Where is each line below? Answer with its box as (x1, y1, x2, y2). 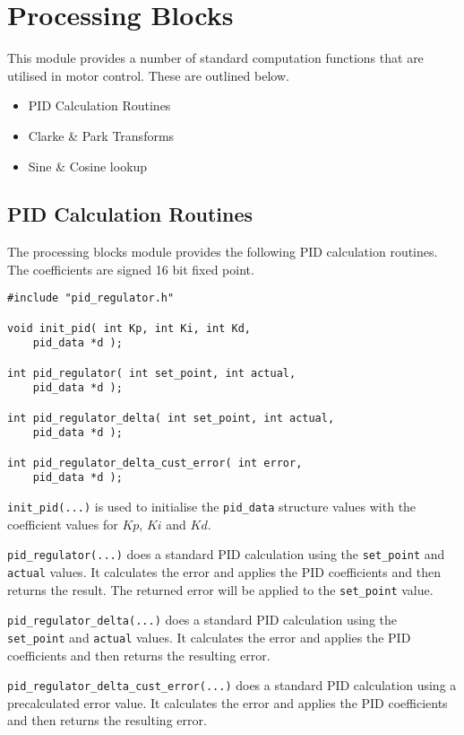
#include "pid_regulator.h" (7, 292, 175, 305)
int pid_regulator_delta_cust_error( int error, (7, 456, 303, 469)
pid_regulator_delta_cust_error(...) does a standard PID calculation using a (7, 676, 457, 695)
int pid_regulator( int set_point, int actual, (7, 366, 296, 380)
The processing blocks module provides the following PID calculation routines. (7, 242, 438, 261)
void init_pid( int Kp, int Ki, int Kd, (7, 321, 252, 335)
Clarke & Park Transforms (28, 126, 175, 144)
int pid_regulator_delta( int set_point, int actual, (7, 411, 335, 424)
